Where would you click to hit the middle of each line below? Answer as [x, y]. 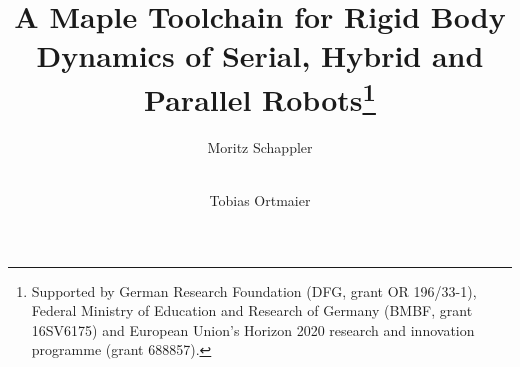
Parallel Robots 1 [260, 96]
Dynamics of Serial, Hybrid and [260, 55]
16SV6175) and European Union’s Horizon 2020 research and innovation [253, 329]
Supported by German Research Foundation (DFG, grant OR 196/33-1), [254, 290]
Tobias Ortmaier [260, 200]
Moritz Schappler [260, 146]
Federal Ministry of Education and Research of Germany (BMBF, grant [252, 310]
